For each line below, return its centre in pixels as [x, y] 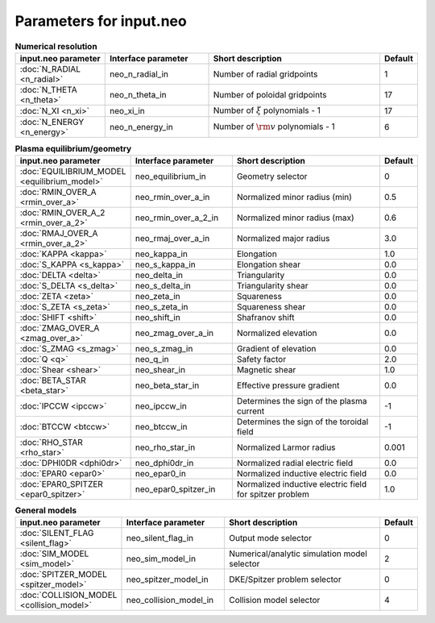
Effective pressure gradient [288, 385]
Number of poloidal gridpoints [270, 94]
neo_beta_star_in [167, 385]
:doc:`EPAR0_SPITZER [62, 484]
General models [46, 510]
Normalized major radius [283, 238]
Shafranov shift [265, 317]
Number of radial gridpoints [265, 74]
